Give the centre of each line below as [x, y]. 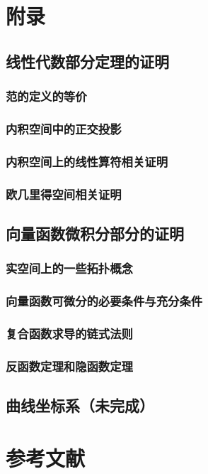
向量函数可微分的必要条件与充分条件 [104, 301]
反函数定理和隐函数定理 [69, 366]
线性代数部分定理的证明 [87, 61]
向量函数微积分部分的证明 [95, 233]
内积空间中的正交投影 [64, 128]
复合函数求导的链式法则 [69, 333]
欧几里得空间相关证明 [64, 194]
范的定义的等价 [46, 96]
